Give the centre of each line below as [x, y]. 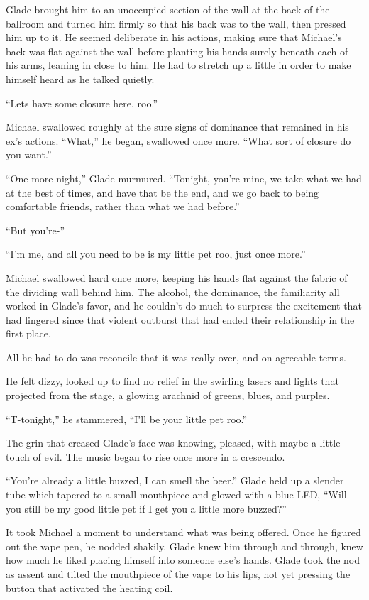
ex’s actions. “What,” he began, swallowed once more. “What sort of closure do [178, 140]
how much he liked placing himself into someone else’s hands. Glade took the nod [183, 560]
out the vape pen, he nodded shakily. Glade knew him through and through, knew [184, 546]
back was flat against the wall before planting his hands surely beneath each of [177, 51]
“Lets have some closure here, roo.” [82, 103]
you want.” [29, 154]
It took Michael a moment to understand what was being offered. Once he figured [183, 532]
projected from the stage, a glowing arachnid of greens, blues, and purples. [168, 395]
